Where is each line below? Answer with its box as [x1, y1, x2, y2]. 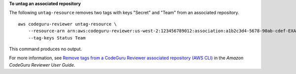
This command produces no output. [9, 46, 82, 52]
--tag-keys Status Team [28, 35, 86, 40]
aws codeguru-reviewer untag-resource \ [18, 21, 117, 27]
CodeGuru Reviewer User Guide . [9, 62, 75, 68]
